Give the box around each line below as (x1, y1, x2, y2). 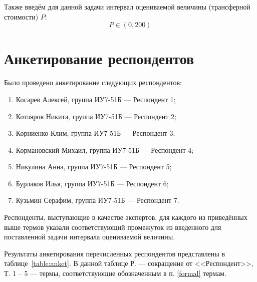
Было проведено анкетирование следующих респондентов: (4, 77, 182, 88)
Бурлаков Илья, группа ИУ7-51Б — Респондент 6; (16, 178, 169, 188)
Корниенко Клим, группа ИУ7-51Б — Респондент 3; (16, 128, 175, 138)
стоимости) (4, 11, 39, 22)
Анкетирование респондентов (4, 48, 194, 69)
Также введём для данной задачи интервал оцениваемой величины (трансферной (4, 2, 250, 12)
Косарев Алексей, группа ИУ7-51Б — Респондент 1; (16, 94, 176, 104)
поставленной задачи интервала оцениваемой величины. (4, 231, 175, 242)
